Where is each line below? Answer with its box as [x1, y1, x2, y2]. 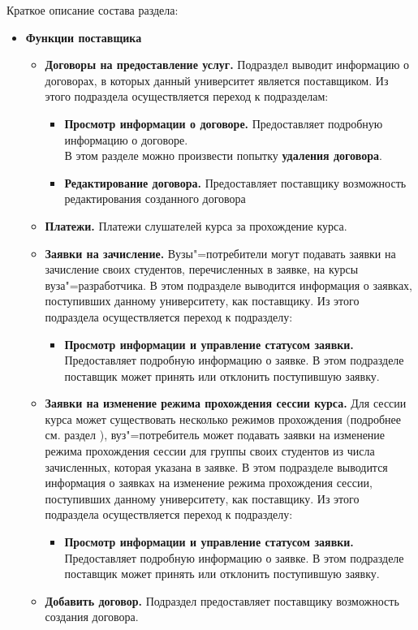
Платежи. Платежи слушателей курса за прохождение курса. [45, 217, 347, 234]
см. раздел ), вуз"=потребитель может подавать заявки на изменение [45, 426, 386, 443]
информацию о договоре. [64, 131, 188, 148]
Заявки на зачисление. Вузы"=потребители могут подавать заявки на [45, 244, 396, 261]
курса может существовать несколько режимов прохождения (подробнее [45, 410, 401, 427]
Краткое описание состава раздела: [6, 2, 179, 18]
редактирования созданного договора [64, 190, 246, 207]
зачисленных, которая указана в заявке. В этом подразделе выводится [45, 458, 388, 475]
